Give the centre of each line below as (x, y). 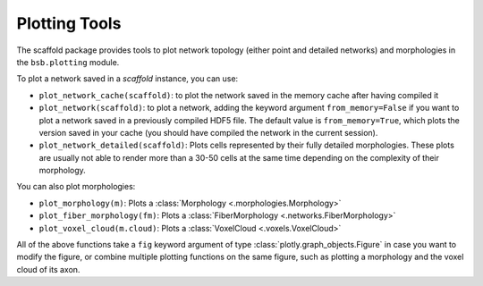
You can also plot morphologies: (76, 187)
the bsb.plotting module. (68, 62)
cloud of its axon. (48, 269)
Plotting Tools (69, 23)
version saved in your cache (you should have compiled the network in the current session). (208, 132)
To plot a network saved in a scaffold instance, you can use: (127, 79)
